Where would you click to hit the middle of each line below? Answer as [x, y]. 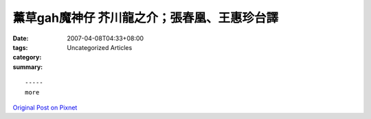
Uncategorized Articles [100, 47]
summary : [28, 67]
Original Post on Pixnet [45, 107]
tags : [20, 47]
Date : [21, 38]
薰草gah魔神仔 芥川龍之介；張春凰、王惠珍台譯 [146, 18]
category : [27, 57]
